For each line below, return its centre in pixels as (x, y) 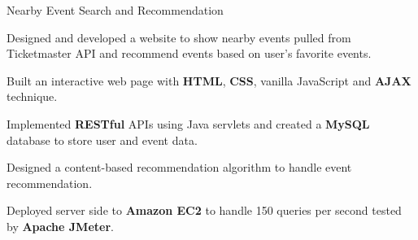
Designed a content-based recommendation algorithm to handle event (179, 167)
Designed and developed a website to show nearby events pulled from (179, 37)
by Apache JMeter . (60, 226)
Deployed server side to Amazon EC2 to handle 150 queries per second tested (204, 210)
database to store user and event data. (102, 140)
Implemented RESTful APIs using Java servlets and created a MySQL (188, 123)
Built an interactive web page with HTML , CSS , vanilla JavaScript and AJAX (209, 80)
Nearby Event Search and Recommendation (115, 10)
